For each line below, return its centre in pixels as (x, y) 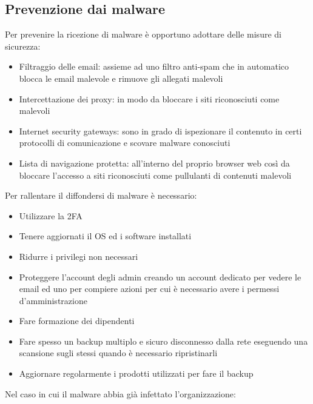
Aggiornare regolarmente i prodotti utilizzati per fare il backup (136, 373)
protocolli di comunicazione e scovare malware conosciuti (125, 143)
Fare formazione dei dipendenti (77, 321)
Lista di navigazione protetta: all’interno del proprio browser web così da (154, 163)
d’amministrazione (53, 300)
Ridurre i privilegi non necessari (79, 256)
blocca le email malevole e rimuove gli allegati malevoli (121, 78)
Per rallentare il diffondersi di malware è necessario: (101, 195)
